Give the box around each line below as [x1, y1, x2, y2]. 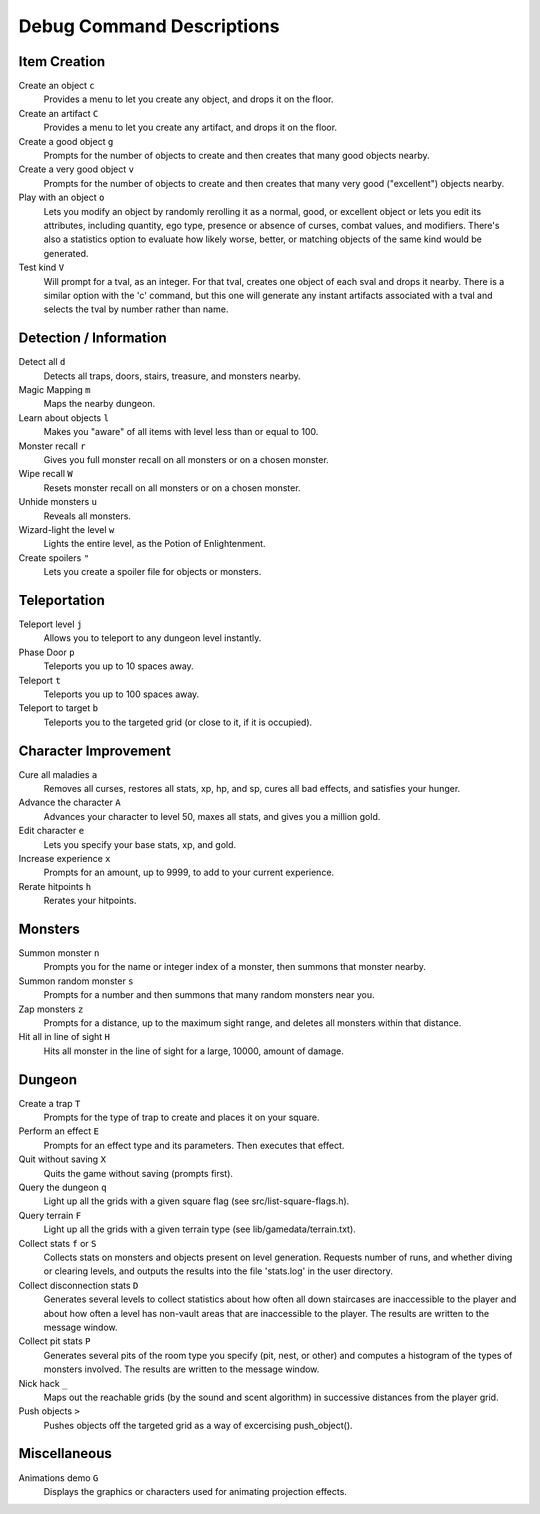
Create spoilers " [18, 551, 90, 564]
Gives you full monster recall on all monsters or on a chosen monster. [43, 453, 329, 465]
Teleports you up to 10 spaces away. [43, 660, 194, 672]
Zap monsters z [18, 1003, 84, 1015]
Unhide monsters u [18, 496, 97, 508]
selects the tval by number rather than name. [43, 303, 229, 315]
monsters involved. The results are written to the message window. [43, 1363, 320, 1375]
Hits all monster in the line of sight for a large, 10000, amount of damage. [43, 1045, 344, 1057]
